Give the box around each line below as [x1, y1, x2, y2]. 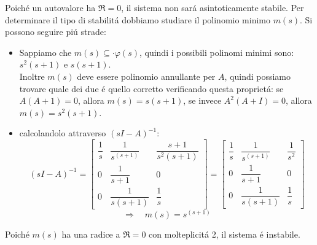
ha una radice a [61, 228, 120, 241]
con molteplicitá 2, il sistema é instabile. [149, 228, 300, 241]
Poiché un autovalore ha [5, 1, 96, 14]
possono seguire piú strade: [5, 25, 106, 38]
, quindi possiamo [224, 69, 291, 82]
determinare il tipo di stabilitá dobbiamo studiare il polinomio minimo [5, 13, 270, 26]
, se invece [183, 94, 222, 107]
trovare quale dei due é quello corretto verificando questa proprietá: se [19, 82, 284, 95]
